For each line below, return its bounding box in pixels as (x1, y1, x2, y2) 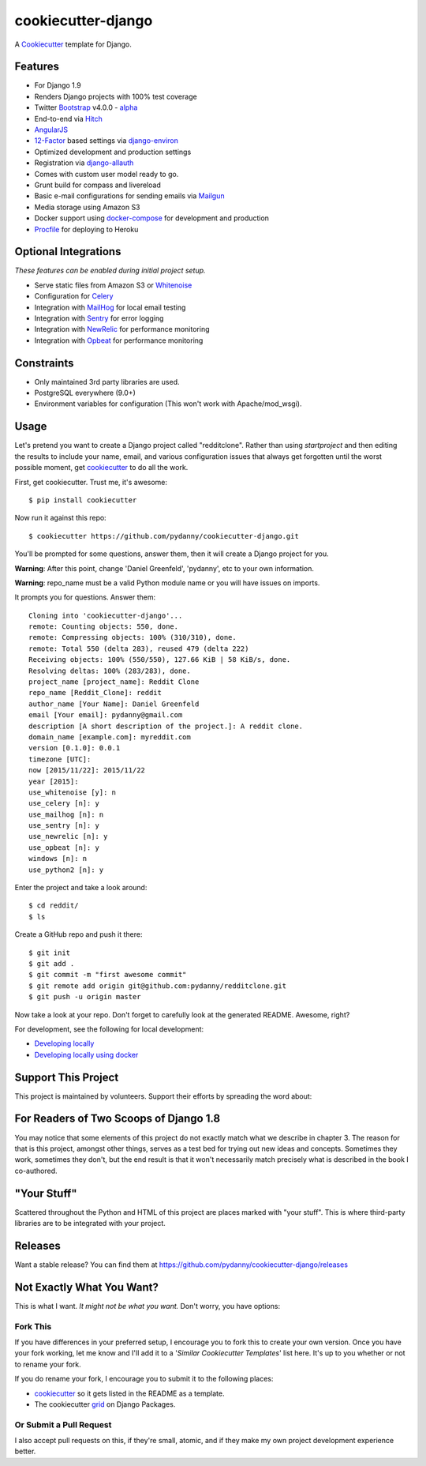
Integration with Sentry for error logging (34, 314, 164, 323)
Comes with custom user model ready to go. (34, 169, 179, 179)
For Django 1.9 (34, 81, 82, 90)
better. (14, 1446, 36, 1457)
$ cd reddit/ (28, 901, 79, 910)
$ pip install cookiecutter (28, 495, 137, 505)
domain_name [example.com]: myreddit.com (28, 732, 191, 742)
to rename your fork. (14, 1359, 82, 1369)
